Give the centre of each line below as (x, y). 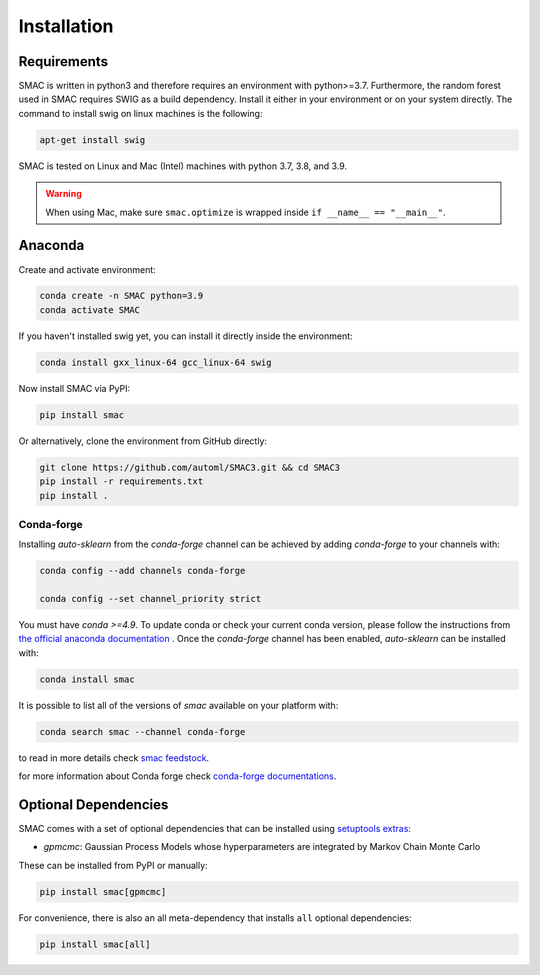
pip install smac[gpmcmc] (103, 891)
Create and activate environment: (87, 269)
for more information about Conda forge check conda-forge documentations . (177, 776)
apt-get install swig (92, 139)
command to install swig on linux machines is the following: (140, 113)
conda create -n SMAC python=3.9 (121, 296)
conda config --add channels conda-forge (142, 571)
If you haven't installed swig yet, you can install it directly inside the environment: (186, 336)
